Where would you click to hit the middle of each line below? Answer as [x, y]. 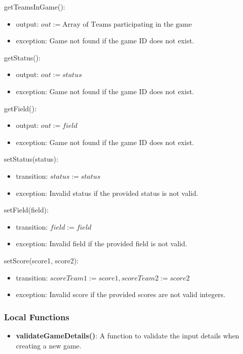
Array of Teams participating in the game [127, 24]
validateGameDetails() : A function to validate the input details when [128, 335]
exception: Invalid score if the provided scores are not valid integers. [121, 294]
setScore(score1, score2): [42, 260]
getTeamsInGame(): [35, 7]
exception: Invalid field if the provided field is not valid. [101, 243]
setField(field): [26, 210]
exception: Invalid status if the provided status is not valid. [107, 193]
